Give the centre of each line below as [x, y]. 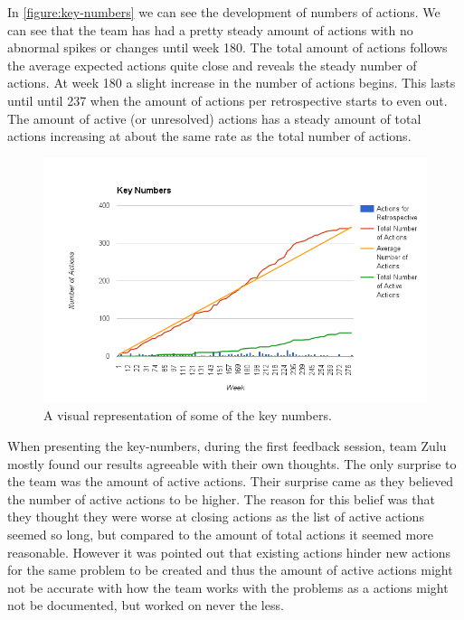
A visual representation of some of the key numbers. [188, 415]
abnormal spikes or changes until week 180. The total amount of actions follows [227, 47]
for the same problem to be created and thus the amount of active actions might [230, 570]
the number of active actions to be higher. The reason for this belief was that [221, 498]
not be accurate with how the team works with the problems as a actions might [228, 587]
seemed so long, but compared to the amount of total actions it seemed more [220, 534]
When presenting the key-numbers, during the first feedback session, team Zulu [227, 446]
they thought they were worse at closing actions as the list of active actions [216, 517]
